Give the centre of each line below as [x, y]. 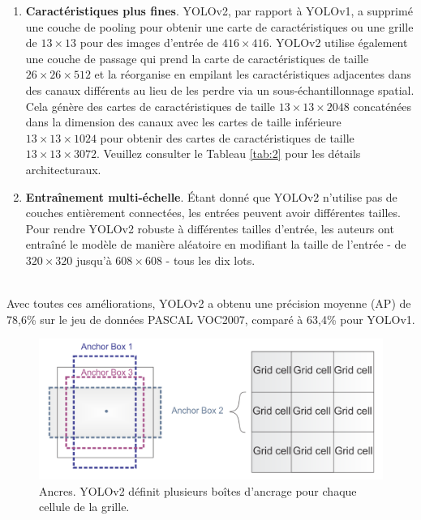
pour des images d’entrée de [149, 43]
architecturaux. [63, 169]
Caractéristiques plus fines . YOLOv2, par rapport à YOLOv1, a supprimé [219, 11]
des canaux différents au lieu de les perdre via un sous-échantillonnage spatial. [220, 90]
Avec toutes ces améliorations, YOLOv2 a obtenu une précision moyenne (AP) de [209, 303]
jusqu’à [94, 260]
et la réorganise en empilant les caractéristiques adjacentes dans [253, 74]
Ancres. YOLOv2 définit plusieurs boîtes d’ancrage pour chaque [198, 490]
